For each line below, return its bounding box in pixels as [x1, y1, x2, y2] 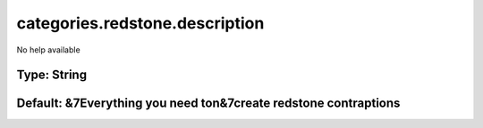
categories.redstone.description [16, 13, 265, 33]
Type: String [16, 68, 88, 83]
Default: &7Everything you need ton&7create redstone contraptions [16, 96, 401, 111]
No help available [16, 44, 80, 55]
